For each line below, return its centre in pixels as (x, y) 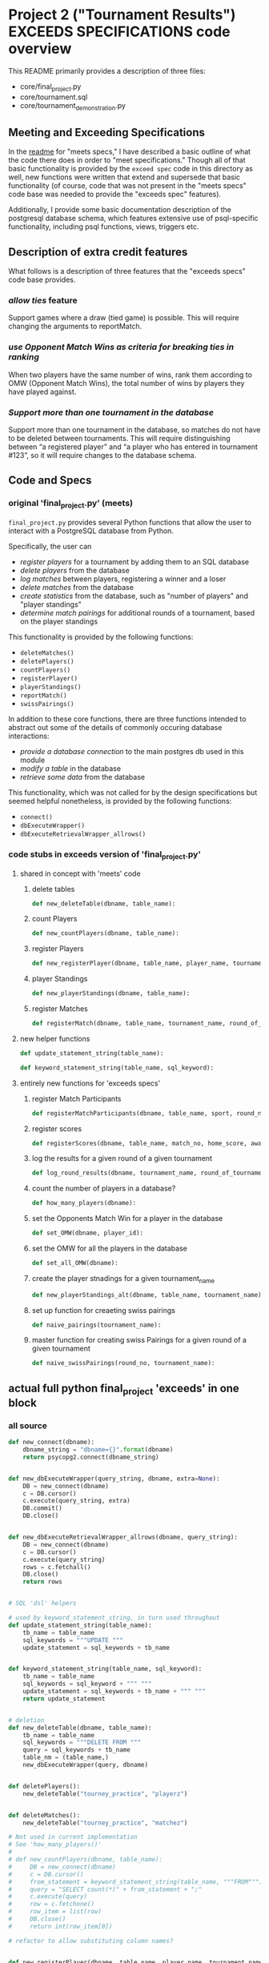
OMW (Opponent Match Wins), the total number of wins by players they (126, 383)
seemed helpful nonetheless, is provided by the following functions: (120, 801)
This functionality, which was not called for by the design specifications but (133, 793)
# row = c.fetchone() (51, 1904)
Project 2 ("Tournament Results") (122, 15)
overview (40, 49)
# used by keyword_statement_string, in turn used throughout (114, 1618)
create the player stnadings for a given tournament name (123, 1279)
